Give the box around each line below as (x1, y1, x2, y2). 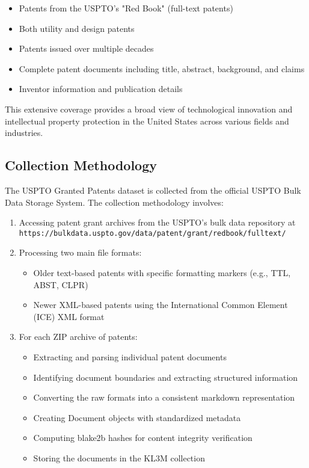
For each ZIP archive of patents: (19, 330, 138, 343)
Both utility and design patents (19, 22, 135, 34)
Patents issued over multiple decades (19, 42, 154, 55)
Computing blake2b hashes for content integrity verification (33, 431, 252, 444)
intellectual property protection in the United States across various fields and (5, 114, 289, 127)
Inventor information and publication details (19, 82, 183, 95)
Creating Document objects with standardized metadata (33, 411, 241, 423)
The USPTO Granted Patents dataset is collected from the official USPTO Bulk (5, 183, 301, 196)
